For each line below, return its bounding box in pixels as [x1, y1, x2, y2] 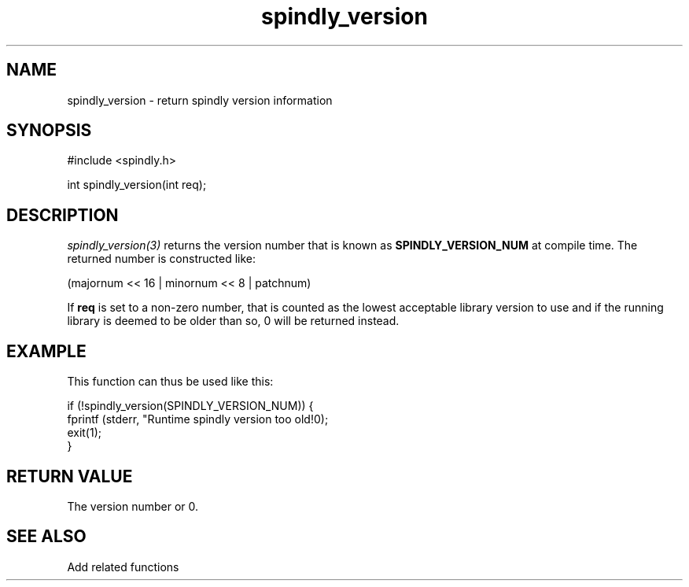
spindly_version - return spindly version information [67, 93, 333, 107]
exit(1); [67, 426, 101, 440]
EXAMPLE [6, 341, 87, 361]
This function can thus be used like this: [67, 375, 274, 389]
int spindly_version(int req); [67, 178, 207, 192]
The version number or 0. [67, 499, 199, 513]
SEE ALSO [6, 526, 87, 547]
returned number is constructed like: [67, 252, 256, 266]
